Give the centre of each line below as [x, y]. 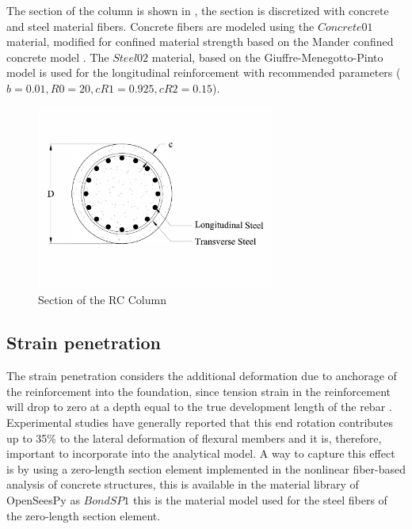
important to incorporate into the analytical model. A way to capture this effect [201, 453]
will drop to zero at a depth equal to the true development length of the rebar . [199, 407]
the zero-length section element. [84, 515]
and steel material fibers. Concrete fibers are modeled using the [160, 26]
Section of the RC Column [102, 300]
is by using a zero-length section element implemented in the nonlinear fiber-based [206, 468]
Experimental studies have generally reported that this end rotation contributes [200, 422]
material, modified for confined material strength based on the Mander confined [200, 42]
